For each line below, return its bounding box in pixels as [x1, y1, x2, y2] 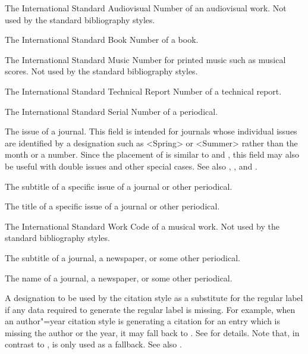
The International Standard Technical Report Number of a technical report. [5, 84, 282, 97]
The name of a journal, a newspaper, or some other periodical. [5, 271, 232, 284]
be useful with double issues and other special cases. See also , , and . [5, 159, 257, 172]
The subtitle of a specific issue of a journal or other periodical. [5, 180, 232, 192]
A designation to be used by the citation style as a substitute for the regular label [5, 292, 303, 304]
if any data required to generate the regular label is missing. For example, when [5, 303, 296, 315]
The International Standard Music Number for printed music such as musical [5, 53, 286, 65]
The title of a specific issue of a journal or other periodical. [5, 200, 220, 212]
